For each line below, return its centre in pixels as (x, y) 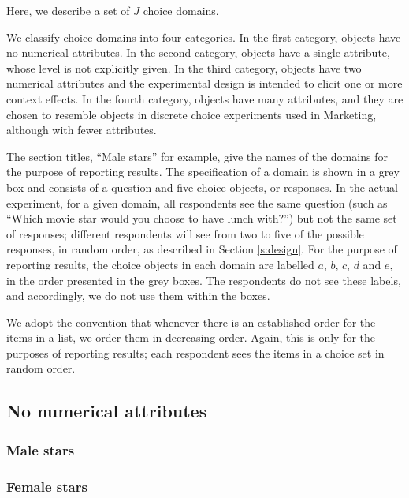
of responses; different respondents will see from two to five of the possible (185, 233)
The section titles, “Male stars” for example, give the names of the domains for (197, 156)
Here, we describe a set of (68, 10)
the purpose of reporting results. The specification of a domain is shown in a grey (203, 172)
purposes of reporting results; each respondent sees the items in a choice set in (195, 352)
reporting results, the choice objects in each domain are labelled (160, 264)
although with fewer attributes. (82, 130)
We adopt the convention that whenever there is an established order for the (191, 322)
